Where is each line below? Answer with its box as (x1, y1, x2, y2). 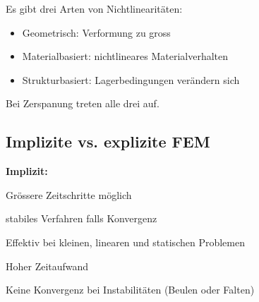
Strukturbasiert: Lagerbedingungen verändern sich (22, 72, 240, 87)
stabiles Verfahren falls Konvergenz (6, 211, 157, 226)
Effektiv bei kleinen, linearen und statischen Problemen (6, 234, 245, 249)
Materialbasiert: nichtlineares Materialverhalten (22, 49, 229, 64)
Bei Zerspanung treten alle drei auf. (6, 96, 159, 111)
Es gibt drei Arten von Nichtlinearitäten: (6, 1, 183, 16)
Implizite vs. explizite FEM (6, 131, 210, 152)
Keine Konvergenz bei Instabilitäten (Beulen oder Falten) (6, 282, 255, 297)
